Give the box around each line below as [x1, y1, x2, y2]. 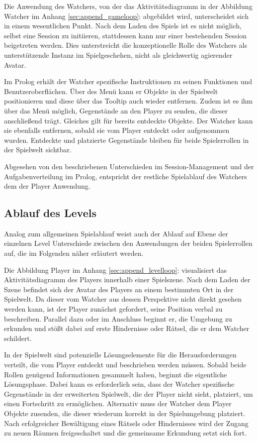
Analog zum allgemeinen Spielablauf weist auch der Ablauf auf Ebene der [4, 228, 228, 238]
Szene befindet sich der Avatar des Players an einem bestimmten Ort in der [4, 284, 234, 294]
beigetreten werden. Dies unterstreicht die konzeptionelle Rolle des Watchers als [4, 40, 247, 50]
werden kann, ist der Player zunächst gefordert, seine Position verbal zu [4, 304, 223, 314]
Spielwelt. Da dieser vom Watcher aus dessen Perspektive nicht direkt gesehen [4, 294, 242, 304]
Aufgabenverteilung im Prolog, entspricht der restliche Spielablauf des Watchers [4, 171, 247, 181]
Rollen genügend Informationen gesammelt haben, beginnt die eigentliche [4, 369, 227, 379]
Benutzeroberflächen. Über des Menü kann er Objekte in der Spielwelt [4, 86, 218, 96]
